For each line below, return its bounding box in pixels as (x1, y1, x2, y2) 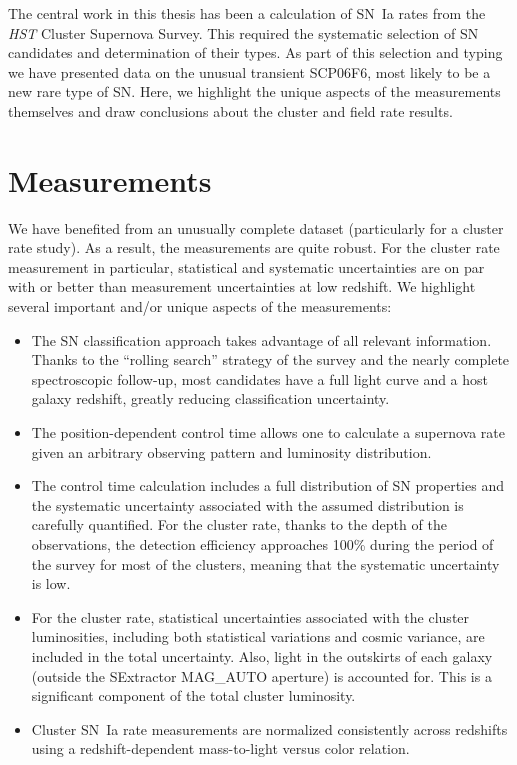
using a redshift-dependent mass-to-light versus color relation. (31, 738, 410, 759)
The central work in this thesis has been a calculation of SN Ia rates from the (8, 3, 486, 23)
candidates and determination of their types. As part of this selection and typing (8, 42, 503, 63)
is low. (31, 573, 71, 594)
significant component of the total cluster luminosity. (31, 685, 356, 706)
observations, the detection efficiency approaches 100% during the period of (31, 534, 494, 554)
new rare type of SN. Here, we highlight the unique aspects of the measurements (8, 81, 501, 102)
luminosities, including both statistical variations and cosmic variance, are (31, 626, 485, 647)
